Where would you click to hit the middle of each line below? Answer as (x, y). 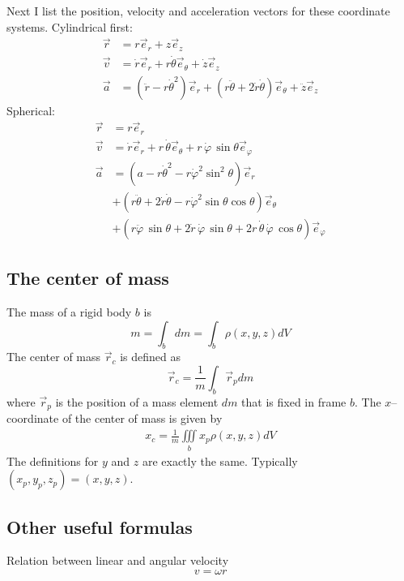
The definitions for (53, 460)
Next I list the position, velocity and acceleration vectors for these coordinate (198, 11)
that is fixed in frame (294, 401)
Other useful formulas (100, 526)
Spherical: (31, 110)
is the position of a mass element (137, 401)
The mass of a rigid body (69, 311)
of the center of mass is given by (142, 418)
